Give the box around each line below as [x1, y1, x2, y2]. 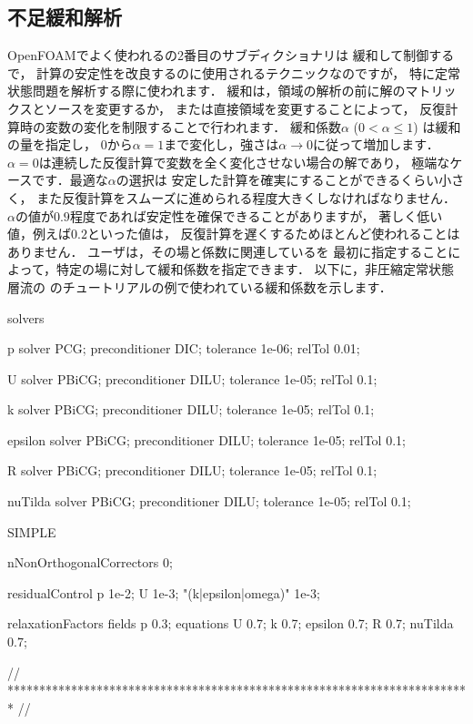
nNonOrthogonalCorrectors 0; [7, 553, 173, 572]
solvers [7, 308, 45, 327]
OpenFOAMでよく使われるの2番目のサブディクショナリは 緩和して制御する [7, 46, 455, 65]
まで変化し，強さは [164, 135, 279, 154]
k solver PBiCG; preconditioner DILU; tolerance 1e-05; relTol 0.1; [7, 400, 375, 419]
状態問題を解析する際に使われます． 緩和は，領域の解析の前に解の [7, 81, 406, 100]
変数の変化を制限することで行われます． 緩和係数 [45, 117, 341, 136]
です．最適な [32, 170, 108, 189]
